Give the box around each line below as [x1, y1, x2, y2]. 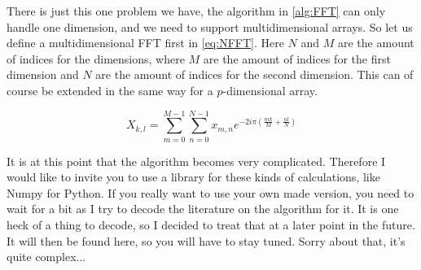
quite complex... [7, 248, 86, 265]
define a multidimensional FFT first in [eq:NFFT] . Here [7, 34, 284, 51]
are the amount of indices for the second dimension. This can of [95, 66, 414, 83]
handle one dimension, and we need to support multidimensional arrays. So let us [7, 18, 413, 35]
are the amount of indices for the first [203, 50, 391, 67]
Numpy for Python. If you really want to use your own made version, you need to [7, 184, 414, 201]
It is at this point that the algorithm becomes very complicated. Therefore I [7, 152, 386, 169]
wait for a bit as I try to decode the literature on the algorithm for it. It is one [7, 200, 399, 217]
